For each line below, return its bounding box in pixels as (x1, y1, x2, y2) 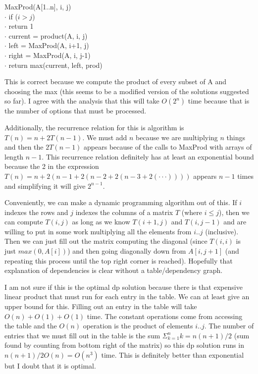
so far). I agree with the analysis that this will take (4, 96, 159, 106)
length (4, 151, 24, 161)
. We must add (82, 132, 127, 142)
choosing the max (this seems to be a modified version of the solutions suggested (4, 86, 249, 96)
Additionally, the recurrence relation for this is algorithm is (4, 122, 184, 132)
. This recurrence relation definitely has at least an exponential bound (42, 151, 254, 161)
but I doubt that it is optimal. (4, 361, 96, 371)
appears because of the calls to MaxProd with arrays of (84, 142, 252, 152)
